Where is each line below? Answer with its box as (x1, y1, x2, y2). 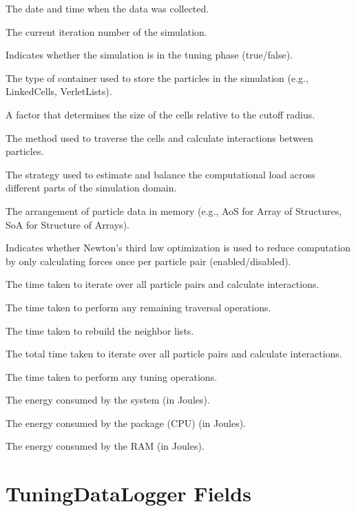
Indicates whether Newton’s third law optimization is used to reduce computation (6, 240, 350, 255)
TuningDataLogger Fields (6, 479, 251, 508)
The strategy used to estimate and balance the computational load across (6, 167, 315, 181)
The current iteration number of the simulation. (6, 24, 207, 39)
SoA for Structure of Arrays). (6, 217, 129, 231)
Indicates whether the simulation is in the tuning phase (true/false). (6, 48, 293, 62)
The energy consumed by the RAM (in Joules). (6, 439, 205, 453)
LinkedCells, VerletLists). (6, 84, 112, 98)
